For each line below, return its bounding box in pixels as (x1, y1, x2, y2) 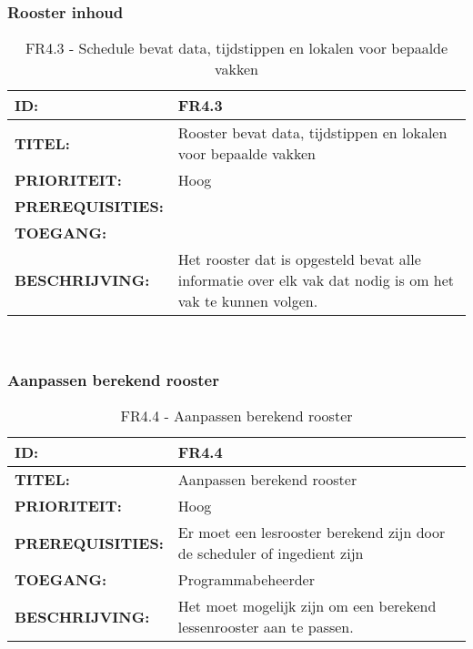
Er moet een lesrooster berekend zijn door (177, 522, 446, 543)
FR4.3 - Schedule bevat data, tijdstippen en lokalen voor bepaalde (25, 37, 448, 59)
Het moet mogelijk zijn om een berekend (177, 595, 437, 617)
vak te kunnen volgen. (177, 290, 318, 312)
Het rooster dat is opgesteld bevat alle (177, 248, 421, 270)
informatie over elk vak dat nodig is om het (177, 269, 455, 291)
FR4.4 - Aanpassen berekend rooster (120, 405, 353, 427)
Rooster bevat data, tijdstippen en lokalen (177, 122, 448, 144)
